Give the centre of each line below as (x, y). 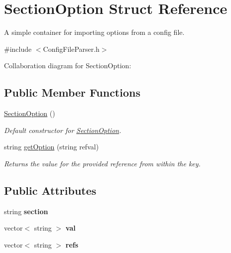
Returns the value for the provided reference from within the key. (102, 163)
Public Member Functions (72, 92)
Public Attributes (50, 190)
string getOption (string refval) (52, 147)
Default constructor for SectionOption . (63, 130)
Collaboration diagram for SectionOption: (68, 65)
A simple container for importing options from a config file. (94, 32)
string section (26, 211)
